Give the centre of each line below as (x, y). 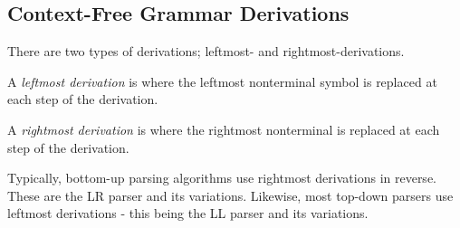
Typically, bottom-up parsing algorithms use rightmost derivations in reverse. (222, 178)
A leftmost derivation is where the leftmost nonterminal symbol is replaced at (222, 81)
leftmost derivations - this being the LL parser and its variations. (188, 213)
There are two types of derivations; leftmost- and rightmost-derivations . (206, 51)
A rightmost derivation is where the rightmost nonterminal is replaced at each (224, 129)
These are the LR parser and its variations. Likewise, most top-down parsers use (230, 195)
